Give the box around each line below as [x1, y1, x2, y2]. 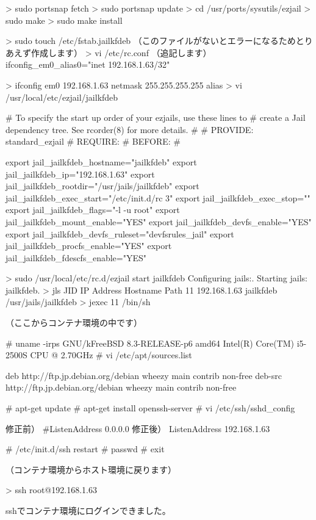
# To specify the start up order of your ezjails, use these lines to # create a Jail [5, 111, 306, 124]
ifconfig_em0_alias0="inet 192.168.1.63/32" [5, 58, 170, 71]
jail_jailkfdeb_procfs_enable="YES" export [5, 239, 172, 252]
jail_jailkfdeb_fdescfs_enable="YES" [5, 251, 146, 264]
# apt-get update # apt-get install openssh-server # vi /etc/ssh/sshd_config [5, 402, 295, 414]
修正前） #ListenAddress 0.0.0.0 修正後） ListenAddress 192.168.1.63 [5, 422, 270, 435]
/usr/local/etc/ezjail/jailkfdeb [5, 90, 118, 103]
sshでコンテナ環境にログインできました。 [5, 504, 171, 516]
